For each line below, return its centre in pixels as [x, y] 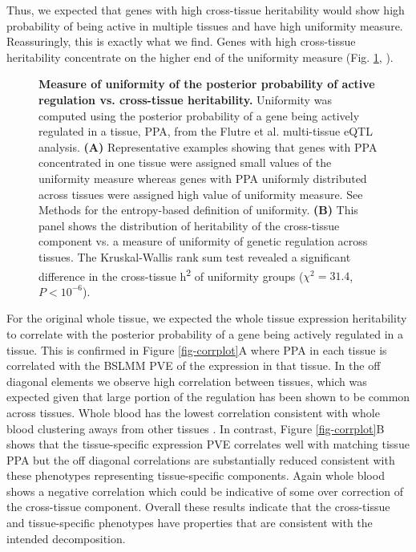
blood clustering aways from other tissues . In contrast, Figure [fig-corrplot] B [196, 428]
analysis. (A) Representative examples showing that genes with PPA [208, 146]
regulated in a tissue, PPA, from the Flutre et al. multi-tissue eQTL [206, 131]
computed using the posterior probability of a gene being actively [199, 115]
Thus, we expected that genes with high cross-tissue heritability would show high [206, 10]
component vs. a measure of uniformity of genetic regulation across [203, 241]
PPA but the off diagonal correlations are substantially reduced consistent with [201, 459]
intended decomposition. [66, 538]
